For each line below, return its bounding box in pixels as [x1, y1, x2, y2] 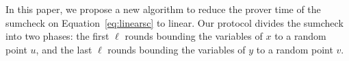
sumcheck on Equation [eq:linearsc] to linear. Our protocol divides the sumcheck [5, 15, 344, 29]
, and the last [36, 42, 92, 56]
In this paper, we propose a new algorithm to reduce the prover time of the [5, 2, 321, 16]
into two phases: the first [5, 29, 109, 43]
